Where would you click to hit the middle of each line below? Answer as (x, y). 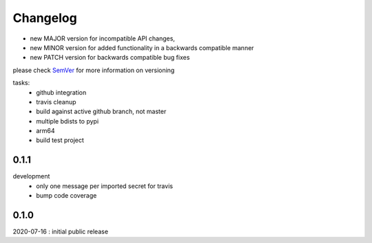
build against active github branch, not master (101, 112)
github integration (61, 92)
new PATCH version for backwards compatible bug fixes (110, 58)
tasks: (21, 83)
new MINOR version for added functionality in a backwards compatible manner (142, 47)
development (31, 176)
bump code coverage (66, 196)
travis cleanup (56, 102)
